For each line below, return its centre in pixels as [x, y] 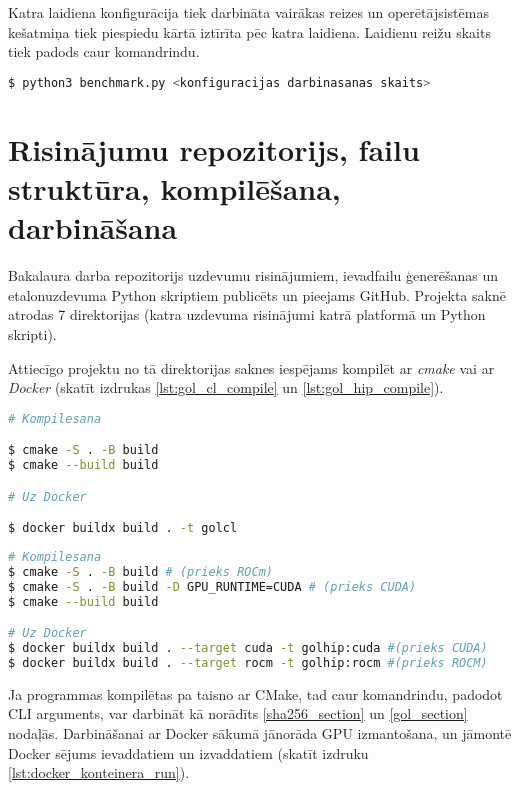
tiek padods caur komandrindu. [104, 51]
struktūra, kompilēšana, [174, 188]
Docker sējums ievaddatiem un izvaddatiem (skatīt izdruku [188, 752]
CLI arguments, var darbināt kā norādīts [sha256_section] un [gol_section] [238, 713]
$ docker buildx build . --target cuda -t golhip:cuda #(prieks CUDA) [248, 648]
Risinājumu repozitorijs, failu [214, 148]
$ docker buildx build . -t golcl [123, 528]
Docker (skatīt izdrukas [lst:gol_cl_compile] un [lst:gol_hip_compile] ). [226, 387]
